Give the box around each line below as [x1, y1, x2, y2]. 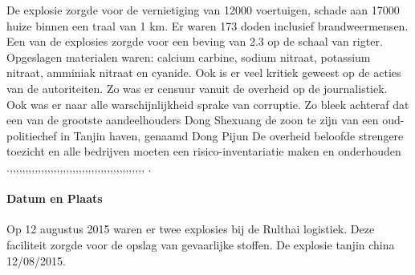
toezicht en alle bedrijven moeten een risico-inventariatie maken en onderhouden [6, 143, 401, 160]
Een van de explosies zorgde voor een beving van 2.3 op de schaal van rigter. [6, 33, 383, 50]
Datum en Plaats [6, 190, 103, 207]
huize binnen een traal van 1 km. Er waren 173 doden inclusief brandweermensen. [6, 17, 409, 34]
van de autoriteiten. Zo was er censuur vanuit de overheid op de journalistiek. [6, 79, 388, 96]
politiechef [6, 127, 57, 144]
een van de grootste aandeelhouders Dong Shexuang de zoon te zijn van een [6, 111, 379, 128]
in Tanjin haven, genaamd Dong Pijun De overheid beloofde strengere [60, 127, 404, 144]
